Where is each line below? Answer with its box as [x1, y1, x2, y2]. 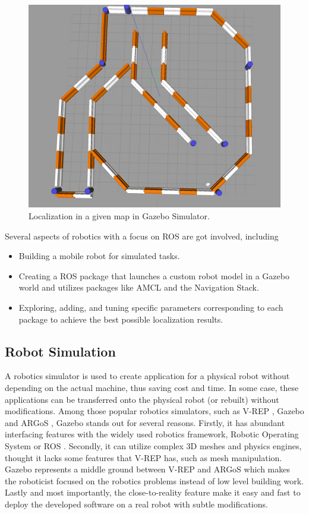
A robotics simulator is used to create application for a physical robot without [5, 370, 290, 382]
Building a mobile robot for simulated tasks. [18, 250, 180, 262]
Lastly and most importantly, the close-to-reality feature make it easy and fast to [5, 486, 301, 499]
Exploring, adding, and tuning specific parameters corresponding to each [18, 301, 283, 313]
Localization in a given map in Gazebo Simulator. [29, 210, 210, 222]
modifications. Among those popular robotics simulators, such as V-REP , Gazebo [5, 405, 304, 417]
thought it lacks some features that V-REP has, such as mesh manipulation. [5, 451, 282, 463]
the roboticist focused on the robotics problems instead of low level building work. [5, 474, 304, 487]
